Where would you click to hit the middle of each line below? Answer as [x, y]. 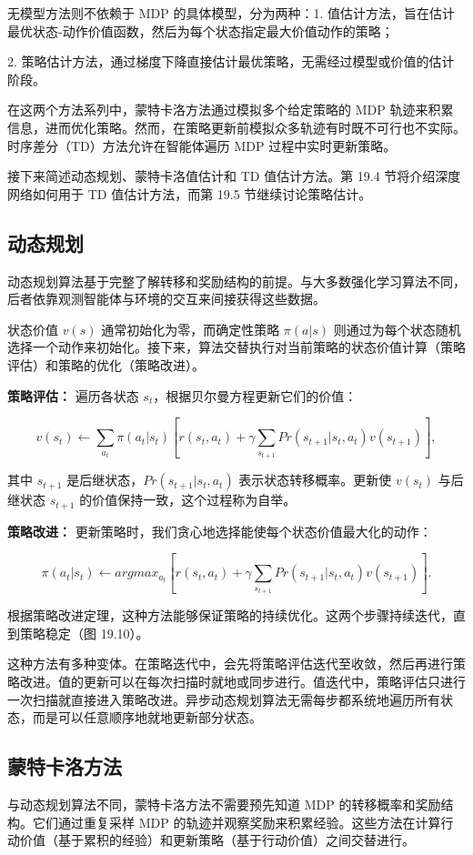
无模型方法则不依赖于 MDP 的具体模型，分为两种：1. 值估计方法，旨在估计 [231, 13]
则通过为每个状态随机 [397, 329]
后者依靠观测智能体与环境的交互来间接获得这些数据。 [166, 299]
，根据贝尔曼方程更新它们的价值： [255, 395]
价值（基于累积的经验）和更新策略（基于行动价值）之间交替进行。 [217, 840]
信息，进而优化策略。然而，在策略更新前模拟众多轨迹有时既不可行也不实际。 [236, 127]
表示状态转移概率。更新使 [315, 480]
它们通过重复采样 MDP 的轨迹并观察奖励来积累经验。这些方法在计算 [236, 822]
